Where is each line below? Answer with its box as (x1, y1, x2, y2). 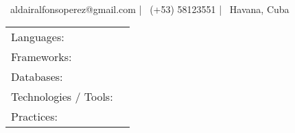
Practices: (11, 108, 58, 125)
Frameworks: (11, 49, 72, 65)
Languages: (11, 29, 64, 45)
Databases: (11, 69, 63, 85)
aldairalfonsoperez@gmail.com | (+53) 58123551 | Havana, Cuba (10, 1, 290, 16)
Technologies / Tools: (11, 88, 113, 105)
